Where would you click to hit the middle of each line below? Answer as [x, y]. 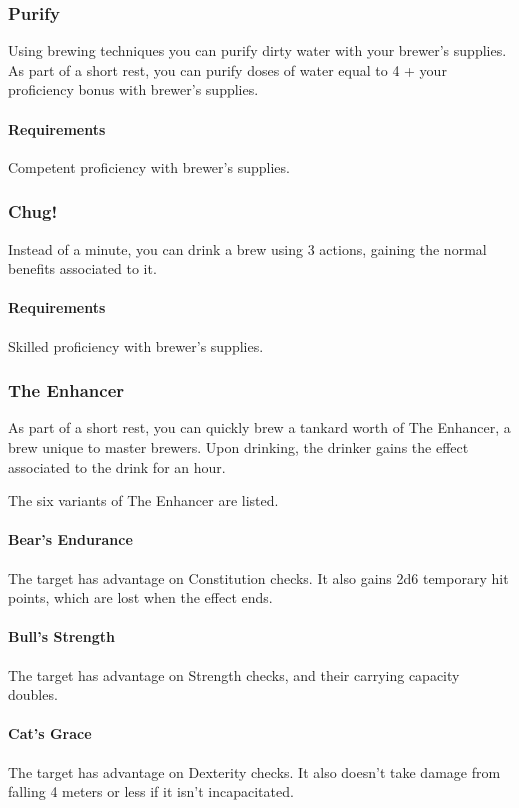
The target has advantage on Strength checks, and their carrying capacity [234, 674]
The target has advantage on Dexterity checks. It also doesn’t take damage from [254, 771]
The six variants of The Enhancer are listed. [143, 500]
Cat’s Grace [50, 733]
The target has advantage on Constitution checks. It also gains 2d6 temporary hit [258, 577]
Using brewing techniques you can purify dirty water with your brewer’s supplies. [257, 50]
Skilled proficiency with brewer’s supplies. [136, 345]
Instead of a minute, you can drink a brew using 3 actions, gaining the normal [247, 248]
